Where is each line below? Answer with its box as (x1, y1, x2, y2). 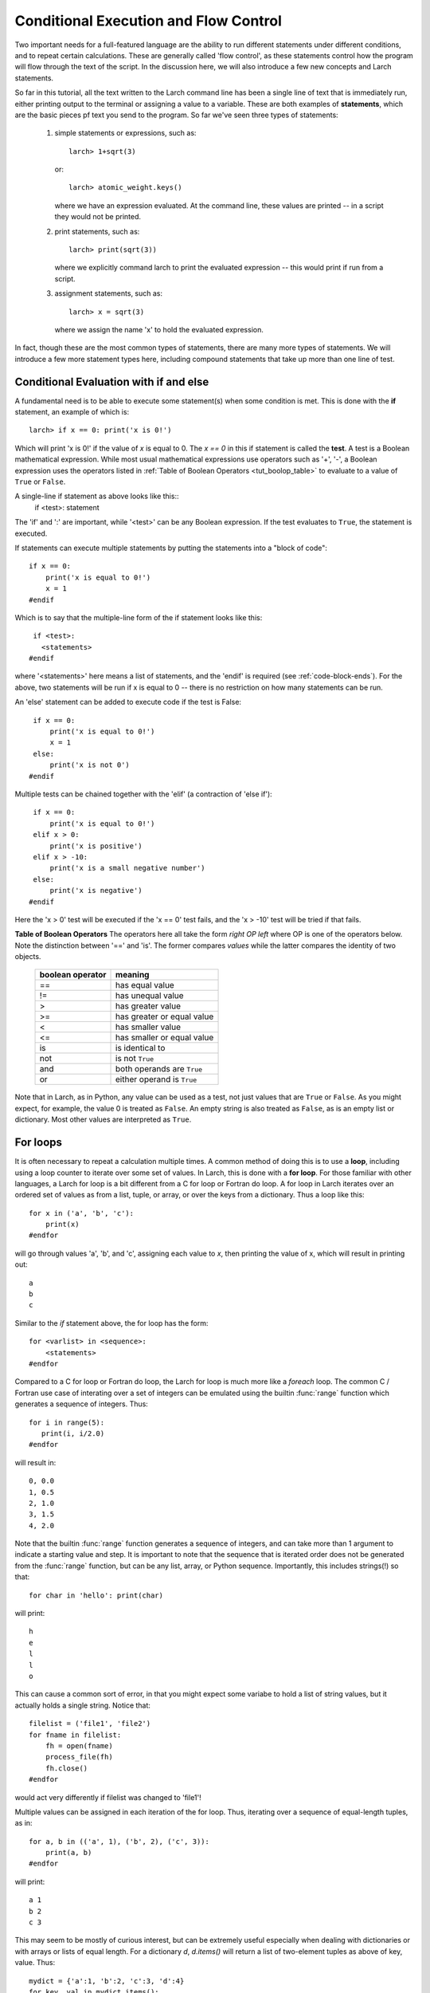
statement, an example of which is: (14, 407, 130, 417)
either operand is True (115, 1074, 197, 1085)
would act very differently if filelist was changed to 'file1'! (14, 1792, 202, 1802)
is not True (115, 1053, 154, 1064)
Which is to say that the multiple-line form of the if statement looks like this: (14, 612, 263, 622)
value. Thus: (14, 1958, 56, 1967)
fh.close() (45, 1763, 88, 1773)
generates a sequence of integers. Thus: (14, 1399, 149, 1409)
